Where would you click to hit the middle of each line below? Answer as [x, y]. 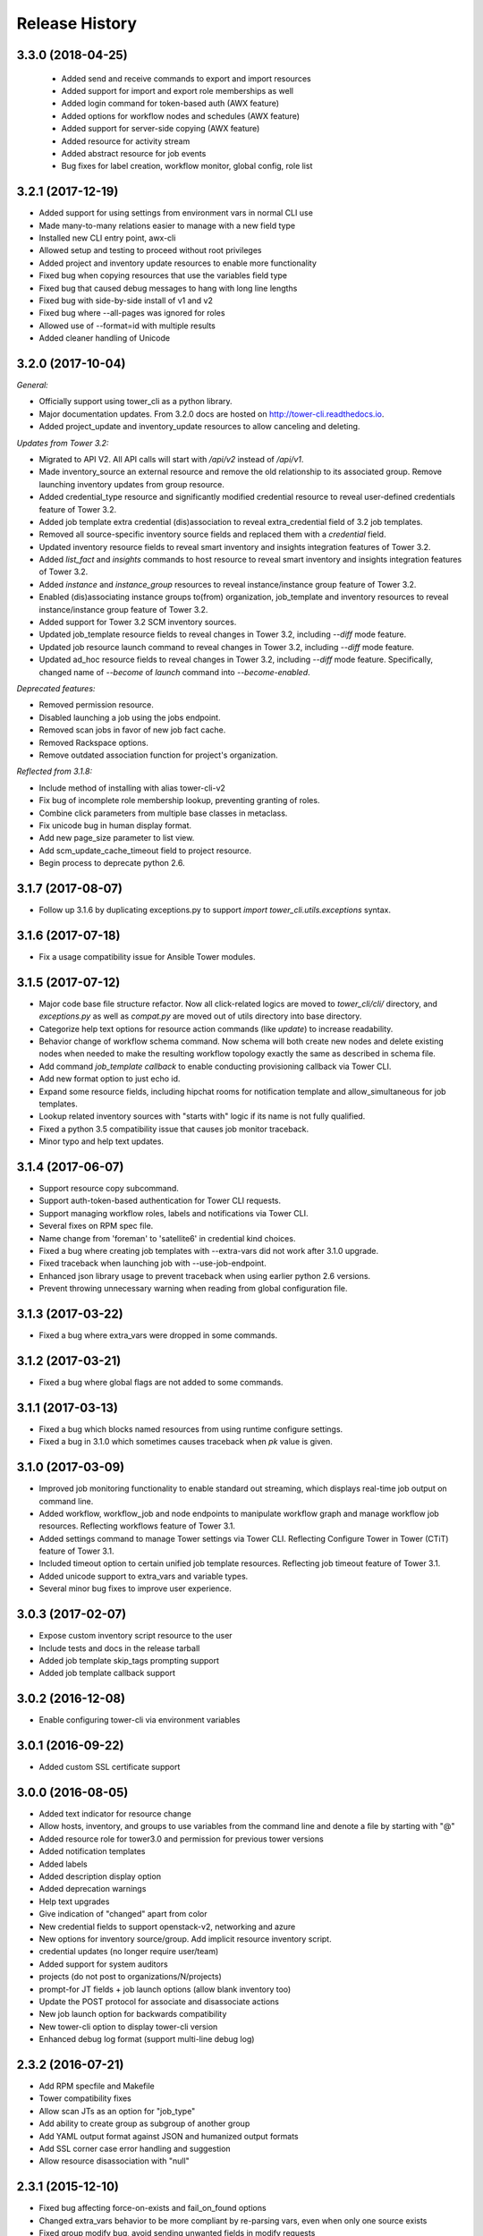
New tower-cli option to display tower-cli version [128, 2027]
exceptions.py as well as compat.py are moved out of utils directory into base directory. [200, 1016]
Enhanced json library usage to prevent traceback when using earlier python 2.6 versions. [205, 1275]
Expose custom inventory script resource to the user [136, 1636]
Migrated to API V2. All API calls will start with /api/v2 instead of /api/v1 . [171, 459]
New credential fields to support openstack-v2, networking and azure [167, 1927]
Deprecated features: [56, 688]
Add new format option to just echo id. [110, 1079]
